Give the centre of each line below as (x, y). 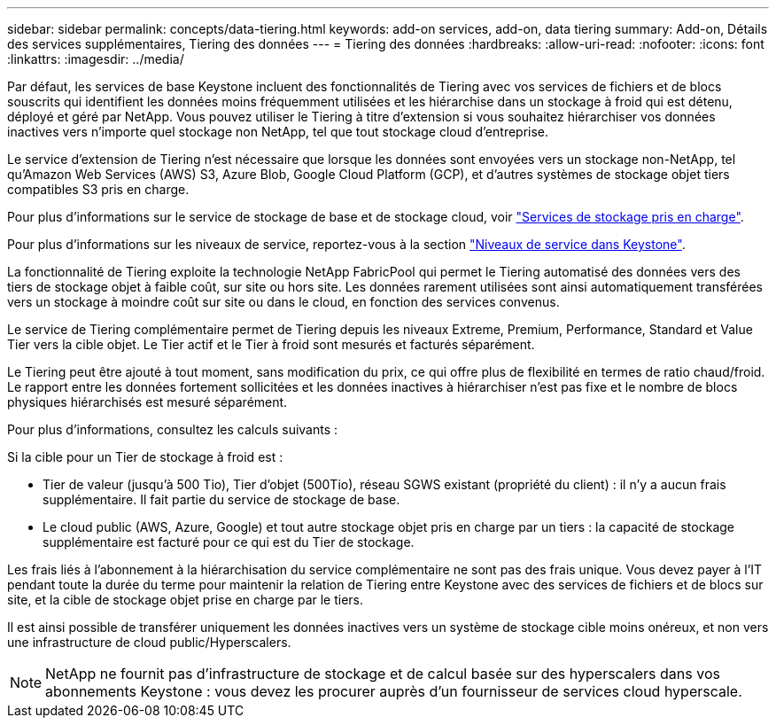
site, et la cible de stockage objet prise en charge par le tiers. (186, 600)
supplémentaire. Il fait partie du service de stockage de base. (221, 499)
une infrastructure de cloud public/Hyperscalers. (149, 642)
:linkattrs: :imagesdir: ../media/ (96, 59)
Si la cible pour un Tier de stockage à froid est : (145, 457)
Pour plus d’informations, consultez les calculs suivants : (173, 429)
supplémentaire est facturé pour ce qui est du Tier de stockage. (229, 542)
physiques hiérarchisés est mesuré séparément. (147, 402)
